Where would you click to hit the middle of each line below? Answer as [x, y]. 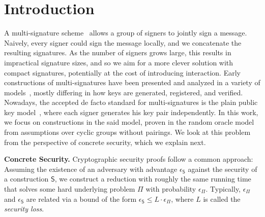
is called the [222, 198]
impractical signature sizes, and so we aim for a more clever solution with [119, 62]
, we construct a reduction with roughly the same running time [153, 179]
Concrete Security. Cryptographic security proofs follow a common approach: [129, 159]
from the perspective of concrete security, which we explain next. [105, 142]
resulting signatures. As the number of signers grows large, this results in [118, 52]
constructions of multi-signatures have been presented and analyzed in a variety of [132, 82]
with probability [171, 189]
